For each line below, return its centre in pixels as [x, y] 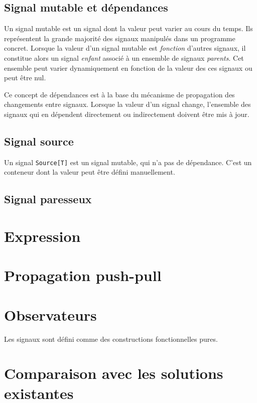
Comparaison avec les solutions [114, 373]
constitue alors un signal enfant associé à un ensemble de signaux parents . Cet [124, 57]
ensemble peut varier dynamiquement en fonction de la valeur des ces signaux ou [128, 68]
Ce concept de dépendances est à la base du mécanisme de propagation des [119, 94]
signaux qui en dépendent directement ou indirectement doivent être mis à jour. [127, 114]
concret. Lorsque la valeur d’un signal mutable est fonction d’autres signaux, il [125, 48]
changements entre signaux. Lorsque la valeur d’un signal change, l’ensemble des [127, 104]
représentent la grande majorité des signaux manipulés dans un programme [120, 38]
